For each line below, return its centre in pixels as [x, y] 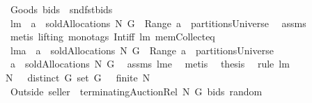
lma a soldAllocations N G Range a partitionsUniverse [142, 50]
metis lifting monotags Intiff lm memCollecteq [112, 37]
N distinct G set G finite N [78, 77]
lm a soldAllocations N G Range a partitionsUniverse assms [158, 23]
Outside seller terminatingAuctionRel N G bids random [136, 91]
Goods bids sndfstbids [61, 9]
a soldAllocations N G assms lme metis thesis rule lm [150, 64]
